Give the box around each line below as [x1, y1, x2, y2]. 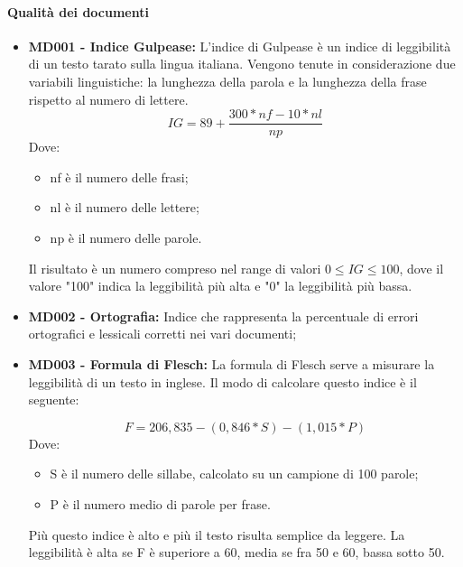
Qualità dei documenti [7, 2, 149, 21]
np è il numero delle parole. [50, 228, 202, 247]
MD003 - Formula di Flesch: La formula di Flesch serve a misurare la [28, 354, 435, 373]
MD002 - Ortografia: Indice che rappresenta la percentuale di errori [28, 306, 419, 325]
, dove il [399, 258, 444, 277]
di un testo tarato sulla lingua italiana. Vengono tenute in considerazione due [28, 54, 456, 73]
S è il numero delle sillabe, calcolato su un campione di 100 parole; [50, 464, 419, 483]
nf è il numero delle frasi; [50, 167, 189, 186]
